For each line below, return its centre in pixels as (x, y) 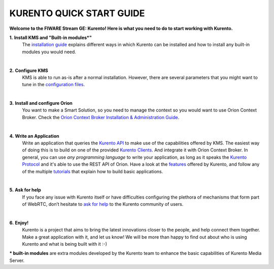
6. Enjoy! (19, 222)
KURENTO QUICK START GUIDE (77, 13)
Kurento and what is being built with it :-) (65, 244)
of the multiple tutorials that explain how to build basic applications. (93, 171)
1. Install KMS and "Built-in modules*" (51, 37)
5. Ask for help (25, 190)
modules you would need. (49, 52)
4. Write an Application (34, 136)
